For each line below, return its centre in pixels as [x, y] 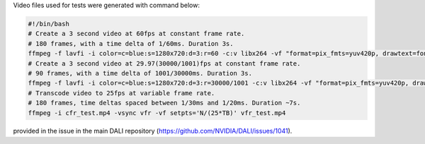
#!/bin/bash [49, 24]
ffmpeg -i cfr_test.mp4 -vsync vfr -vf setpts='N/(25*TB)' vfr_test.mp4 [157, 113]
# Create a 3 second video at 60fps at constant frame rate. [136, 34]
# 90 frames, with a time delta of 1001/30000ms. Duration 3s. [140, 73]
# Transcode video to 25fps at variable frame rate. [121, 93]
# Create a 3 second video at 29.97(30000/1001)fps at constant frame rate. [164, 63]
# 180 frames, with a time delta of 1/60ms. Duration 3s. [131, 43]
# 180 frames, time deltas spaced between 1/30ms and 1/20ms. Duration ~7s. [164, 103]
